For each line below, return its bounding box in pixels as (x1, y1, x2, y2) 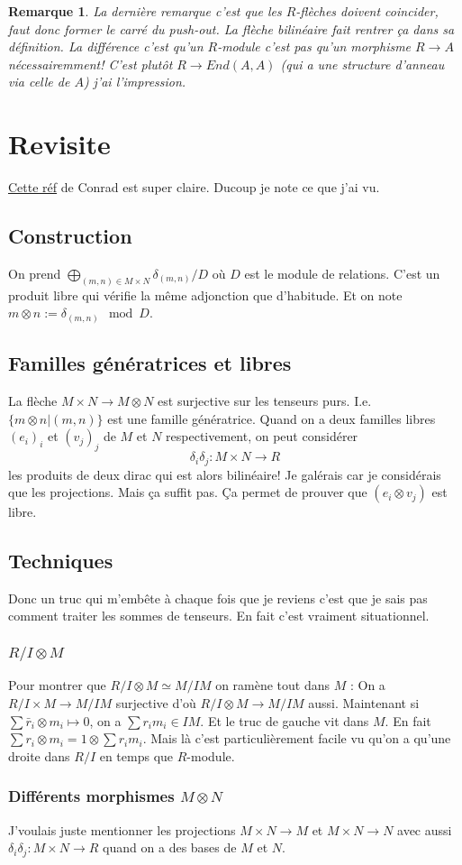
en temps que (99, 746, 174, 765)
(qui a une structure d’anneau (280, 54, 445, 73)
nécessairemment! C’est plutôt (8, 54, 173, 73)
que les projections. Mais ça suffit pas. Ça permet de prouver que (8, 483, 367, 502)
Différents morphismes (8, 785, 175, 807)
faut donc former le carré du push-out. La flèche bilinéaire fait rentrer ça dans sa (8, 19, 455, 38)
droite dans (8, 746, 70, 765)
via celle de (8, 72, 70, 91)
